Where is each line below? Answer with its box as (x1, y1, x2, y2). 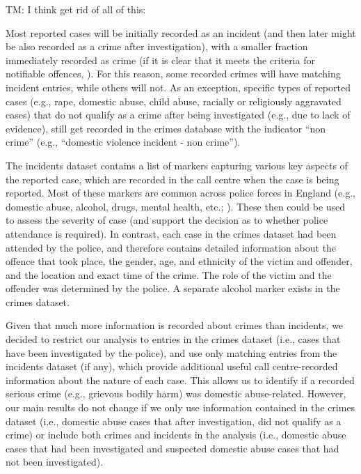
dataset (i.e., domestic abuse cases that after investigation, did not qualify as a (6, 413, 342, 428)
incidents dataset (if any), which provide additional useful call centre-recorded (6, 359, 338, 374)
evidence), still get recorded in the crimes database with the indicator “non (6, 121, 326, 135)
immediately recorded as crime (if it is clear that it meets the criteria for (6, 52, 315, 67)
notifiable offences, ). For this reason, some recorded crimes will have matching (6, 66, 341, 81)
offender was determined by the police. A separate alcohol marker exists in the (6, 281, 340, 296)
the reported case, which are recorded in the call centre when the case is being (6, 171, 339, 186)
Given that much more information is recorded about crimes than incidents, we (6, 318, 344, 332)
